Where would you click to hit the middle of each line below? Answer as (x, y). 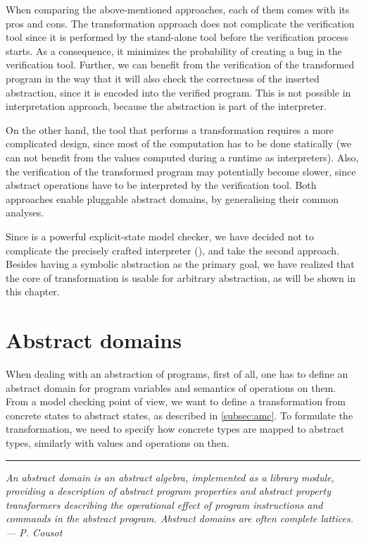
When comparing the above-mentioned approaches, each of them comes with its (178, 9)
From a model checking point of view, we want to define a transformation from (176, 401)
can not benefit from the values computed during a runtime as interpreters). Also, (182, 157)
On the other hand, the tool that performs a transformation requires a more (170, 129)
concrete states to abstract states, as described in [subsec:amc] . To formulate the (179, 415)
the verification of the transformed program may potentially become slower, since (181, 171)
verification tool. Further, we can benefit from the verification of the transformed (180, 64)
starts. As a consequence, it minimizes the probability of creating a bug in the (174, 50)
